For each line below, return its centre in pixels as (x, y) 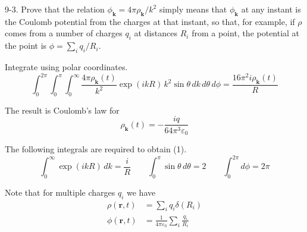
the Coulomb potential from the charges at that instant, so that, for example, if (150, 21)
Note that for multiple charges (60, 192)
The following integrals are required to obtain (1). (96, 148)
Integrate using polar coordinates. (66, 66)
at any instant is (271, 9)
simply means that (193, 9)
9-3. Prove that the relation (55, 9)
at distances (156, 33)
